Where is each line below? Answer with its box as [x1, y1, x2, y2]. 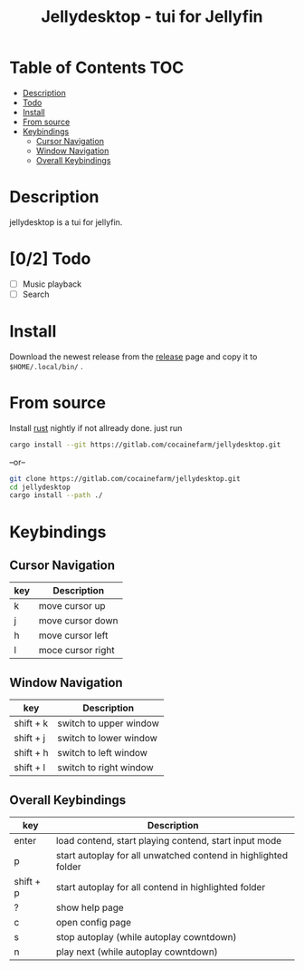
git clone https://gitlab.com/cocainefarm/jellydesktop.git [9, 474, 242, 483]
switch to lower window [57, 732, 158, 745]
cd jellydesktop [9, 483, 71, 492]
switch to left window [57, 747, 147, 759]
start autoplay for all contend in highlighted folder [55, 880, 266, 893]
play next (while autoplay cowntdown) [55, 946, 219, 958]
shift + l [14, 761, 46, 774]
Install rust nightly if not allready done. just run [9, 422, 183, 433]
